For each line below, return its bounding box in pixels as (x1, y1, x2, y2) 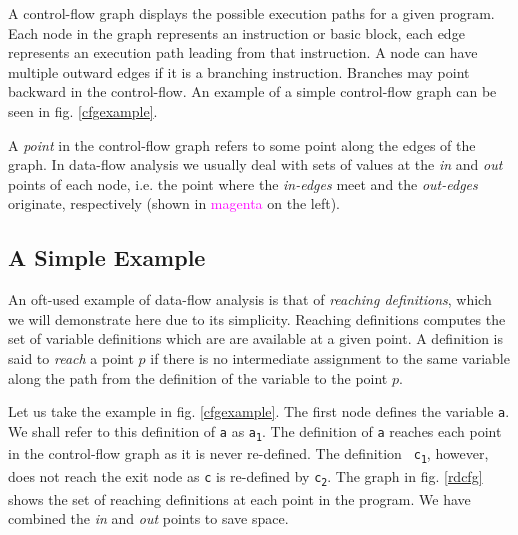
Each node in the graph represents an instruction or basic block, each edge (8, 22, 465, 43)
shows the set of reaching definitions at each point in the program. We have (8, 488, 471, 509)
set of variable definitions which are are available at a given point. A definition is (8, 328, 504, 349)
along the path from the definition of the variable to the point (8, 367, 388, 388)
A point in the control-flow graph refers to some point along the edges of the (8, 134, 476, 155)
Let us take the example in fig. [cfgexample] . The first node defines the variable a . (8, 401, 510, 422)
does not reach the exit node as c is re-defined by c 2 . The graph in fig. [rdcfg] (8, 466, 483, 488)
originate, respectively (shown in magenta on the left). (8, 193, 340, 214)
